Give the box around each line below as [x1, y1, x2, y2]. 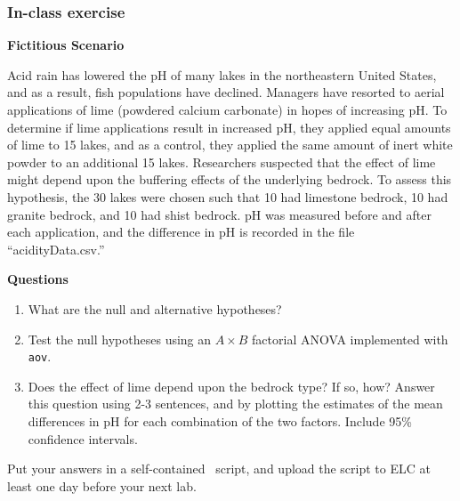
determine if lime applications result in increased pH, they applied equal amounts [7, 117, 451, 136]
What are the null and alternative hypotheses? [28, 299, 282, 318]
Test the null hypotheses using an [28, 329, 212, 348]
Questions [7, 270, 69, 288]
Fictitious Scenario [7, 36, 125, 54]
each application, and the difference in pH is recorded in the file [7, 222, 355, 241]
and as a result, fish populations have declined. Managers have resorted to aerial [7, 83, 445, 101]
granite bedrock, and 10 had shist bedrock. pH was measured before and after [7, 205, 432, 223]
